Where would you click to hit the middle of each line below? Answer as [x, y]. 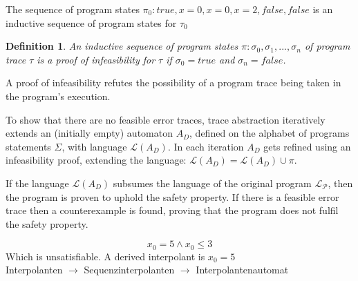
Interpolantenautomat [242, 270]
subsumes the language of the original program [212, 183]
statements [28, 146]
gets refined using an [307, 146]
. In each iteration [206, 146]
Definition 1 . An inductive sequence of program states [122, 46]
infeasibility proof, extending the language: [96, 160]
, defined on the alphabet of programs [270, 133]
